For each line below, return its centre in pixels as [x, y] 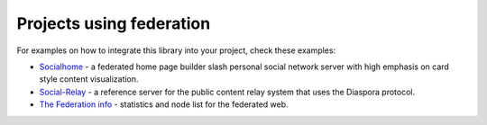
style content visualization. [89, 79]
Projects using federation [114, 23]
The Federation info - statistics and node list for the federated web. [164, 104]
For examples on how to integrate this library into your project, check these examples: [176, 50]
